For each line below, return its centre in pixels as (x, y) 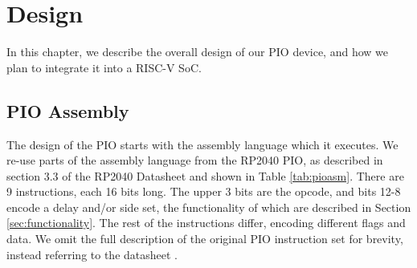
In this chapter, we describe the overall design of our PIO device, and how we (197, 52)
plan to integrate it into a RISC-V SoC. (104, 67)
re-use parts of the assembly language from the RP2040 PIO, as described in (195, 160)
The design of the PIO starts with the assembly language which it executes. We (202, 144)
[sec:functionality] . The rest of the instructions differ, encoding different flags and (206, 223)
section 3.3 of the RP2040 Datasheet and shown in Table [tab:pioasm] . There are (205, 175)
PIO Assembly (68, 110)
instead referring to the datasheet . (92, 254)
